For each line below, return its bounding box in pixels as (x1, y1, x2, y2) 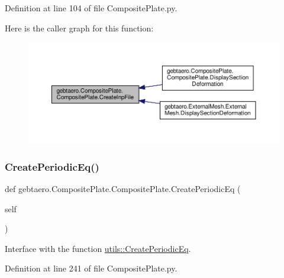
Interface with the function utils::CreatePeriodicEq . (5, 242, 191, 254)
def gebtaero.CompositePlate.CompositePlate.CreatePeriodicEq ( (5, 183, 241, 195)
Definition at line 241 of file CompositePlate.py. (5, 262, 177, 274)
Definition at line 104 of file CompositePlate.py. (5, 2, 177, 14)
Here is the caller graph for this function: (5, 21, 154, 34)
